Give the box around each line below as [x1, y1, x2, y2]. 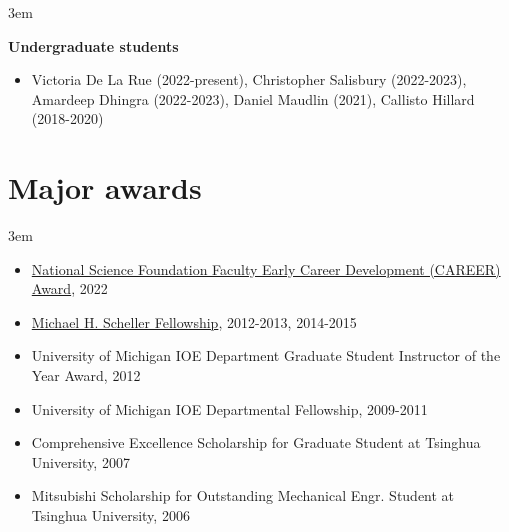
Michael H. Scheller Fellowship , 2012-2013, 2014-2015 [31, 311, 357, 332]
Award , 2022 [31, 278, 108, 299]
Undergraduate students [8, 35, 179, 56]
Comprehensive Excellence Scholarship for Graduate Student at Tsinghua [31, 432, 481, 453]
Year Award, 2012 [31, 365, 141, 386]
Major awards [8, 167, 202, 208]
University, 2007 [31, 451, 130, 472]
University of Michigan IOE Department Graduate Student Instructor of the [31, 345, 501, 366]
